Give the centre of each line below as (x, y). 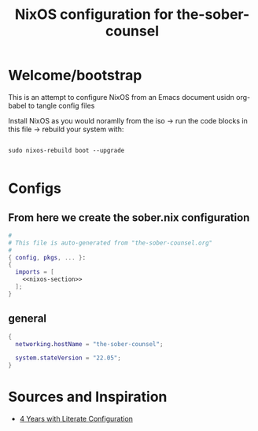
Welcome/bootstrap (75, 76)
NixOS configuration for (94, 15)
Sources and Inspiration (88, 397)
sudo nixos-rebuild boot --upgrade (66, 150)
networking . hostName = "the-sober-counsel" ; (89, 344)
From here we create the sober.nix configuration (129, 217)
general (28, 319)
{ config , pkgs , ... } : (47, 257)
